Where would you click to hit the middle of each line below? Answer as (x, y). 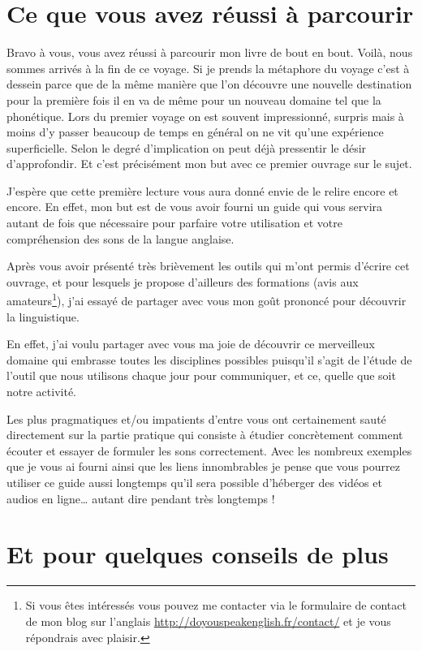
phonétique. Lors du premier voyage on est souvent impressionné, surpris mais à (205, 116)
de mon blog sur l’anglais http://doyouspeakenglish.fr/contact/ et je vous (208, 621)
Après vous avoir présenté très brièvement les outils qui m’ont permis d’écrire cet (208, 266)
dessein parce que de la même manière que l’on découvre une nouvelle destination (209, 84)
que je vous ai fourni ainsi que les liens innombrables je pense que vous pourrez (203, 466)
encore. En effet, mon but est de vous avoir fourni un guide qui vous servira (195, 207)
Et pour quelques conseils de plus (198, 554)
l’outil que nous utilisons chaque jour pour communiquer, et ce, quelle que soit (201, 375)
